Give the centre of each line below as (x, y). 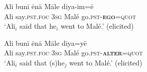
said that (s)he (42, 62)
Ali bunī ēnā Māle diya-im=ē (49, 6)
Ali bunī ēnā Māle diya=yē (45, 43)
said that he (38, 26)
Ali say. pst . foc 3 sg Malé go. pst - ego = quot (70, 16)
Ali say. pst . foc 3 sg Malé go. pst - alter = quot (73, 53)
